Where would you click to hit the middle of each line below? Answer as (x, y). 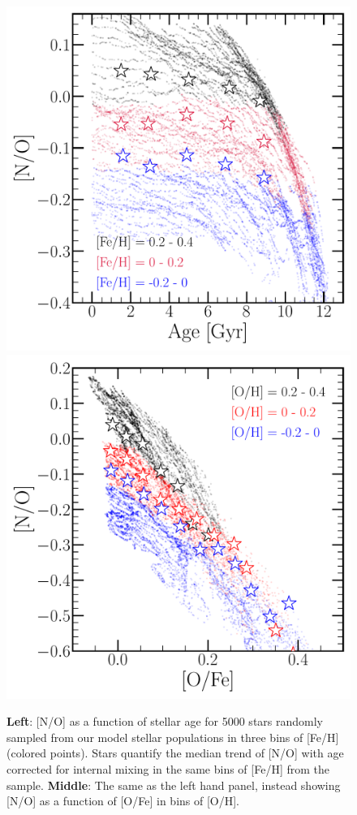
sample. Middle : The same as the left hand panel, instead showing (174, 785)
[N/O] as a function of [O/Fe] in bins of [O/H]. (123, 801)
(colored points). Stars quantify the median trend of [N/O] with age (175, 753)
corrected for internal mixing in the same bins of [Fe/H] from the (168, 768)
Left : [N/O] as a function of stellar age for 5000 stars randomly (165, 721)
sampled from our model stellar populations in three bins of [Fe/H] (173, 737)
